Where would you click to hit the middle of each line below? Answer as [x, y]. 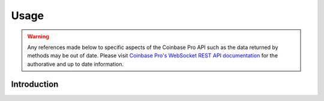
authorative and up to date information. [76, 64]
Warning [38, 36]
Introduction [35, 84]
